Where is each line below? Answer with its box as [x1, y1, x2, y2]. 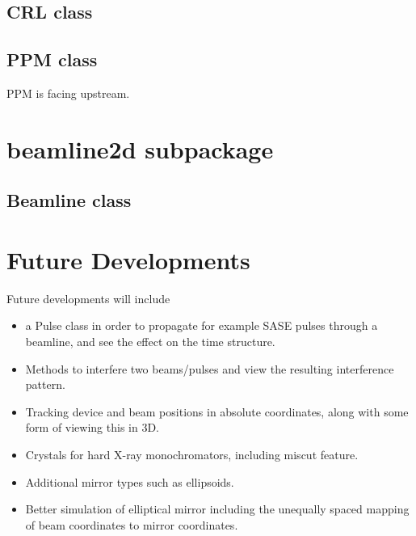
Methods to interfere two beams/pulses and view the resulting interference [25, 360, 394, 377]
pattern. [25, 376, 65, 393]
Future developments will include [6, 289, 170, 306]
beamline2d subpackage [6, 132, 274, 165]
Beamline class [6, 188, 132, 213]
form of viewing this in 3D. [25, 419, 160, 436]
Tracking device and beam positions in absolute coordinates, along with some [25, 403, 409, 420]
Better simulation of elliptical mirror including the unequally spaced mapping [25, 500, 410, 517]
